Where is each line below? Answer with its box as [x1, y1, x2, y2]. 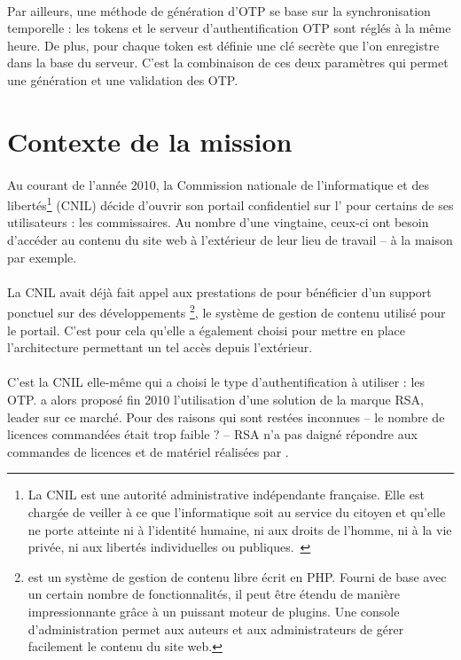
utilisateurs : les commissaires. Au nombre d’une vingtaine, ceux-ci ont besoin [7, 213, 429, 232]
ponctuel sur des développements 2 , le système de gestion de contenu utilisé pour [7, 301, 446, 321]
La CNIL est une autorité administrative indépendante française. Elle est [27, 485, 425, 504]
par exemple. [7, 247, 77, 266]
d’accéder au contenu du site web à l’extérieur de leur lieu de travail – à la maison [7, 230, 453, 248]
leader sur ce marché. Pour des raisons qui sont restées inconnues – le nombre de [7, 407, 445, 426]
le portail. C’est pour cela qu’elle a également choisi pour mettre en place [7, 320, 406, 339]
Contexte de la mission [7, 122, 293, 159]
